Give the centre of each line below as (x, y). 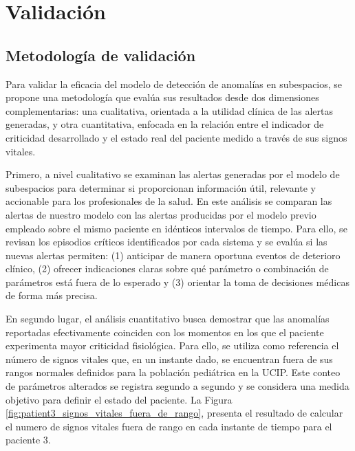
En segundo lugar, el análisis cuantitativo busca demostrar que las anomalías (168, 319)
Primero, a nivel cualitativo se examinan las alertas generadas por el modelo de (173, 174)
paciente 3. (28, 440)
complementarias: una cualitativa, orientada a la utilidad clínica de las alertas (169, 110)
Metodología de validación (101, 55)
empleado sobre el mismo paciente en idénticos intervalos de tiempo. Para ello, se (176, 228)
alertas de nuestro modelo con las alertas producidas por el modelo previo (161, 214)
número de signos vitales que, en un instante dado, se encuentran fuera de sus (169, 359)
